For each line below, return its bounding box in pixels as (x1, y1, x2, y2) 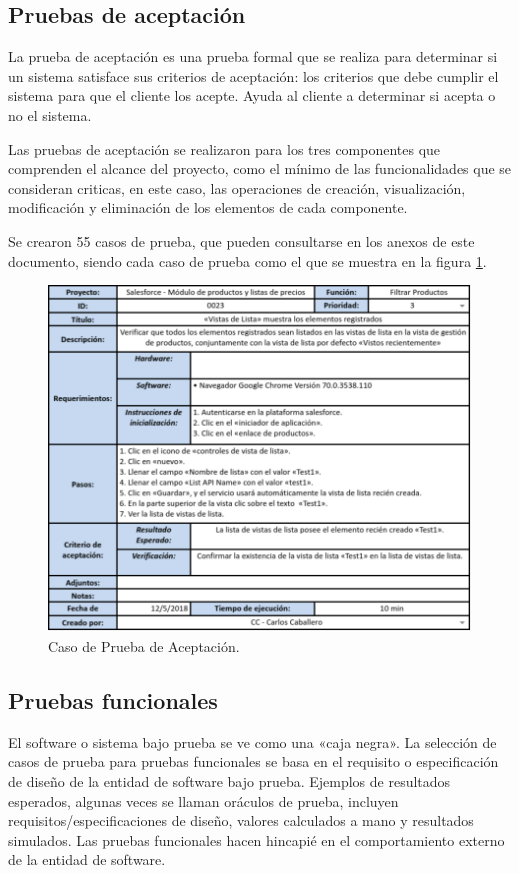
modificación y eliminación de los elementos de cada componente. (8, 197, 408, 218)
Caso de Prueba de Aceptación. (48, 636, 240, 656)
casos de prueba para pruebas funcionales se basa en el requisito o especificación (8, 751, 499, 772)
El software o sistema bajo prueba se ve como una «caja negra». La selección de (8, 731, 497, 752)
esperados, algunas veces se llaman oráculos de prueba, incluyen (8, 790, 399, 811)
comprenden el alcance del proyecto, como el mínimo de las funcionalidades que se (8, 158, 512, 179)
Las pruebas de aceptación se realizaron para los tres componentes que (8, 138, 441, 159)
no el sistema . (8, 104, 92, 125)
